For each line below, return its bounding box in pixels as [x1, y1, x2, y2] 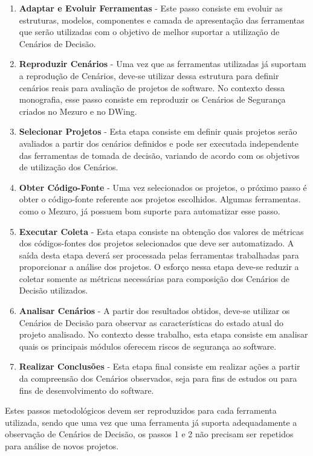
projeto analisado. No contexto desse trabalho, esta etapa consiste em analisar [19, 328, 308, 341]
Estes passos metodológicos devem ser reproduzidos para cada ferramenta [5, 404, 277, 417]
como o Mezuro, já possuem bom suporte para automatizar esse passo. [19, 204, 280, 217]
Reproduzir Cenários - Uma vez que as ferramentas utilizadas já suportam [19, 57, 306, 70]
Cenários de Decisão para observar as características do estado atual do [19, 316, 284, 329]
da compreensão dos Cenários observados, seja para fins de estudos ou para [19, 372, 297, 385]
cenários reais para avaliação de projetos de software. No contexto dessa [19, 81, 285, 94]
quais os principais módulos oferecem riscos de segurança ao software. [19, 339, 277, 352]
